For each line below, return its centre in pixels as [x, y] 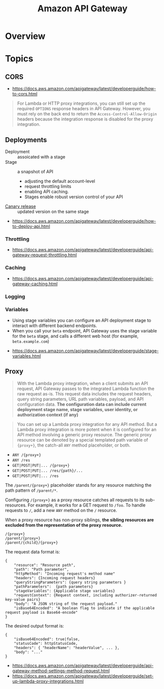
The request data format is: [33, 552]
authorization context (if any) [48, 415]
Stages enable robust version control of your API [74, 197]
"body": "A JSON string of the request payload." [66, 604]
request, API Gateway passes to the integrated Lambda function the [86, 389]
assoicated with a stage [41, 157]
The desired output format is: [35, 626]
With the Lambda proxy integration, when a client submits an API [82, 383]
